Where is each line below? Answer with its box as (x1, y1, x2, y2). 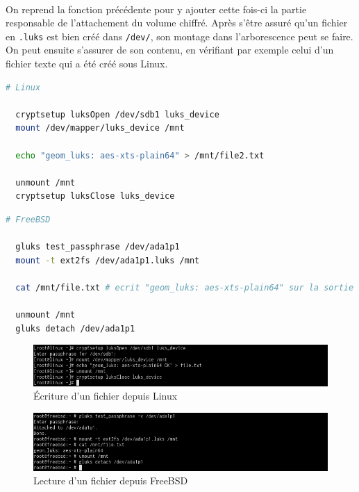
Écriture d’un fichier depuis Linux (33, 388, 178, 403)
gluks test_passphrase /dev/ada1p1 (15, 242, 180, 252)
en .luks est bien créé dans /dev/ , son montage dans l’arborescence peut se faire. (6, 28, 353, 43)
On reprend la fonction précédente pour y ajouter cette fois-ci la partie (6, 1, 307, 16)
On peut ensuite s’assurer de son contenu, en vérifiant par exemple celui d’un (6, 42, 334, 57)
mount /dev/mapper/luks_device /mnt (15, 123, 185, 133)
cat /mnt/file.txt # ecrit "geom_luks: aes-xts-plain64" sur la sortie (15, 282, 354, 293)
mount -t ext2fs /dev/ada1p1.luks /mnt (15, 255, 200, 265)
